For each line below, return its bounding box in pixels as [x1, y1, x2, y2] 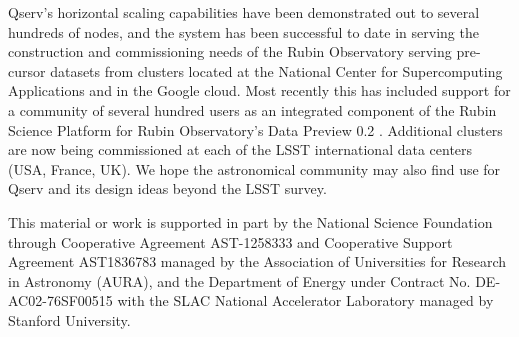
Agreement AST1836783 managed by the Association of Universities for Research [8, 251, 507, 272]
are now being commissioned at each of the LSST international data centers [8, 139, 473, 160]
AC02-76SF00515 [8, 290, 113, 311]
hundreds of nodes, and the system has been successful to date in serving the [8, 21, 479, 42]
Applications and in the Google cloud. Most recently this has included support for [8, 80, 511, 101]
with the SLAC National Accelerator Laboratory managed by [117, 290, 494, 311]
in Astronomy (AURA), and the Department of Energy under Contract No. [8, 270, 471, 291]
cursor [8, 60, 46, 81]
